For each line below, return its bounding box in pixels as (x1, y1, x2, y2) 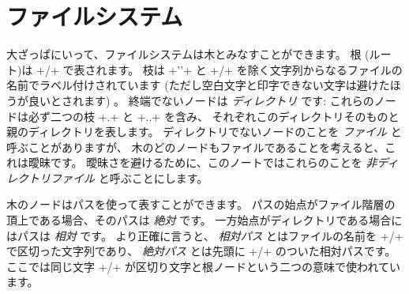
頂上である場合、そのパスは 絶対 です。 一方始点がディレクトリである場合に (6, 212, 403, 228)
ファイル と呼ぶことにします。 (50, 169, 208, 186)
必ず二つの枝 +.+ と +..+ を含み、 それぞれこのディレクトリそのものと (28, 107, 400, 124)
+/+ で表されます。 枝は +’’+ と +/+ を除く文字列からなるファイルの (36, 61, 403, 77)
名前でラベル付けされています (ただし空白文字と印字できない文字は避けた (6, 77, 390, 93)
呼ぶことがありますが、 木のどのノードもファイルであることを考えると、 (6, 138, 385, 155)
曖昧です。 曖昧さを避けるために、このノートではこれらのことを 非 (28, 154, 377, 171)
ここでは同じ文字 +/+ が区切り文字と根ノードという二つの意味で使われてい (6, 258, 400, 274)
